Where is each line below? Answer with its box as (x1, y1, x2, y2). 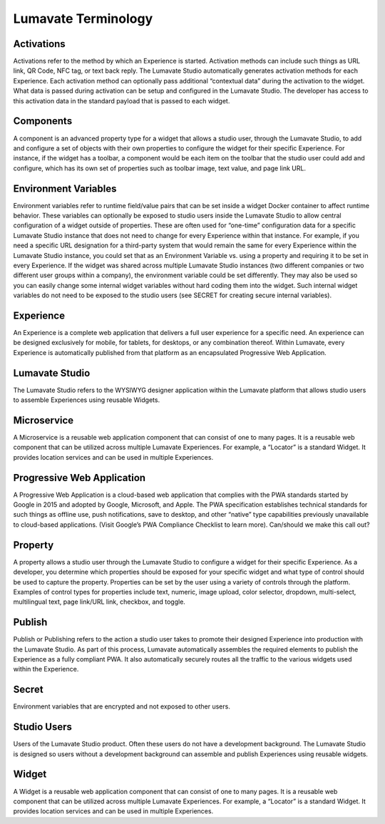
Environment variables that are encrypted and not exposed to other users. (13, 702, 231, 711)
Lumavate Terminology (13, 11, 153, 26)
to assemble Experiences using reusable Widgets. (13, 396, 160, 404)
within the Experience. (13, 665, 79, 674)
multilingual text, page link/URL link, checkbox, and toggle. (13, 597, 185, 606)
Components (13, 115, 73, 128)
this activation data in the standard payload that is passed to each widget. (13, 96, 230, 105)
